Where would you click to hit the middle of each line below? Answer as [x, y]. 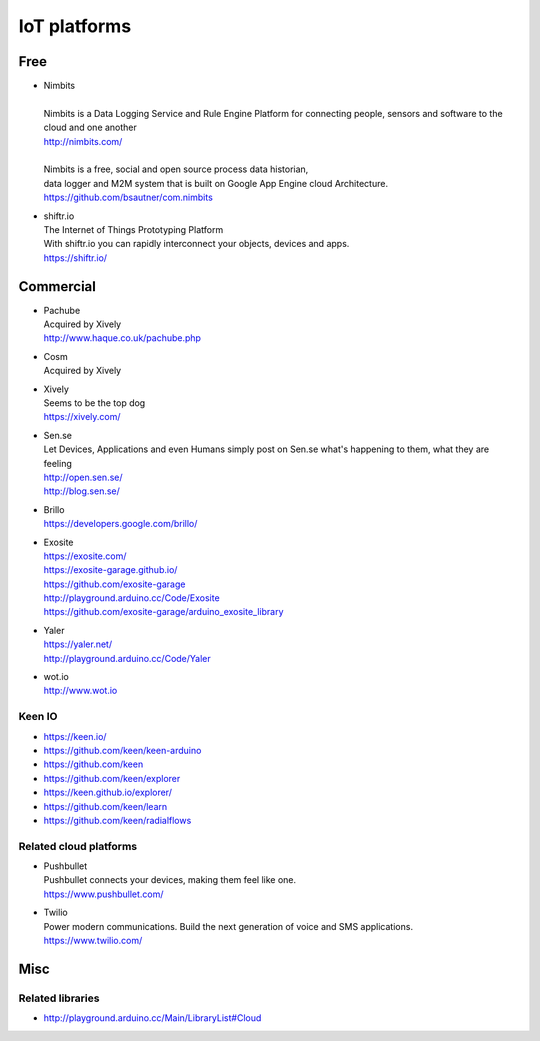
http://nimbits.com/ [83, 141]
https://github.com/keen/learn [105, 806]
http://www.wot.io [80, 691]
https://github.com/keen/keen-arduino [122, 750]
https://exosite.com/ [85, 556]
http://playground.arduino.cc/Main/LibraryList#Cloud [152, 1018]
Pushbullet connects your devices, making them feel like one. [170, 880]
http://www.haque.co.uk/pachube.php [122, 338]
